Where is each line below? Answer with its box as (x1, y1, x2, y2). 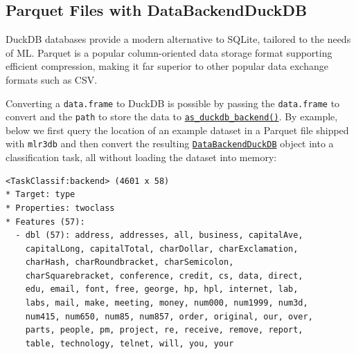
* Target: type (6, 189, 75, 200)
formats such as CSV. (6, 72, 98, 86)
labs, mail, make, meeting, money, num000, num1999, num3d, (25, 298, 308, 308)
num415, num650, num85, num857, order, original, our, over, (25, 311, 313, 322)
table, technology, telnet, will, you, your (25, 338, 234, 348)
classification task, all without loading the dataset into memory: (6, 150, 277, 165)
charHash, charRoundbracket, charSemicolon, (25, 257, 234, 268)
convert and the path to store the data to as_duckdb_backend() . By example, (6, 109, 338, 124)
